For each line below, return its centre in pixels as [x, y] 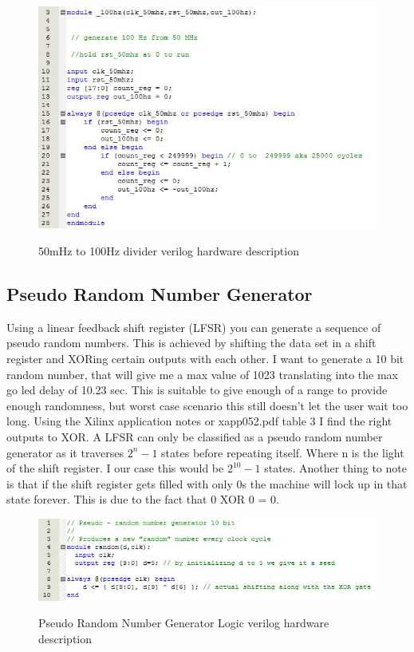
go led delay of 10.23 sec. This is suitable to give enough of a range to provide [197, 390]
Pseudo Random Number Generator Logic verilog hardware [184, 623]
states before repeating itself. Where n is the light [283, 452]
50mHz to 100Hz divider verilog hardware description [169, 251]
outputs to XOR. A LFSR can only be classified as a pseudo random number [195, 437]
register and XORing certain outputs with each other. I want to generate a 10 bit [205, 359]
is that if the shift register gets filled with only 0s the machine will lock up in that [207, 483]
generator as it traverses [65, 452]
